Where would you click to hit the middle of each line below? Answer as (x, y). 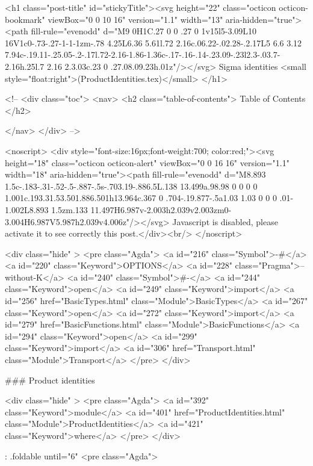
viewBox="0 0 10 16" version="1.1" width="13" (135, 19)
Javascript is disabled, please (225, 221)
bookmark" (25, 19)
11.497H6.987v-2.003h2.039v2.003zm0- (161, 209)
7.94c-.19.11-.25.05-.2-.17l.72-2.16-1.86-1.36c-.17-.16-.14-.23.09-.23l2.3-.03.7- (143, 54)
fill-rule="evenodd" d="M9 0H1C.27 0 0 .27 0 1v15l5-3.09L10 (144, 31)
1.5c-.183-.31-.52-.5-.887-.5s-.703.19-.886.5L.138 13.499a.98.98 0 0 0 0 (131, 186)
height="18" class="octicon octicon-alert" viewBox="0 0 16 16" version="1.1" (147, 162)
